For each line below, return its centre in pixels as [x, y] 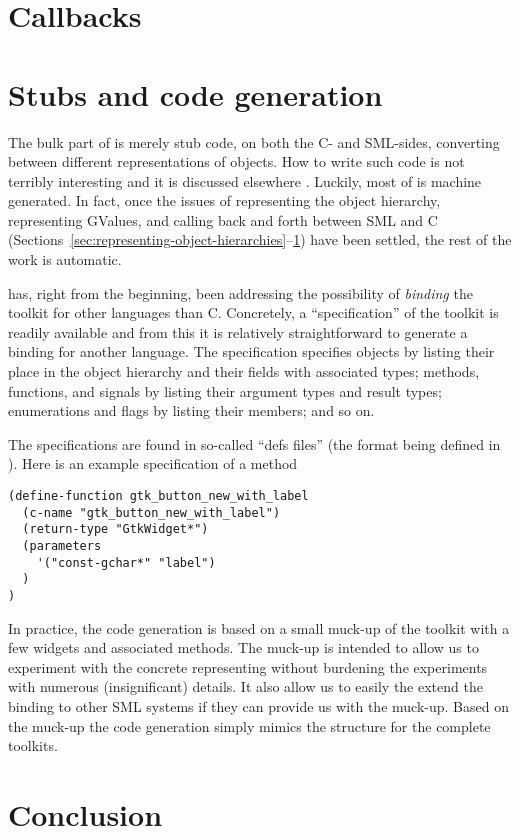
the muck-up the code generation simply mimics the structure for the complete [249, 725]
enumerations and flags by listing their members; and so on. [191, 410]
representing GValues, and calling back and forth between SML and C [223, 219]
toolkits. [33, 745]
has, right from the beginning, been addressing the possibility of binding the [240, 292]
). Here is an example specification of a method [153, 463]
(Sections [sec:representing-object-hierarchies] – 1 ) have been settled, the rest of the [260, 239]
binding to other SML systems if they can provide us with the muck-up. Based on [258, 705]
